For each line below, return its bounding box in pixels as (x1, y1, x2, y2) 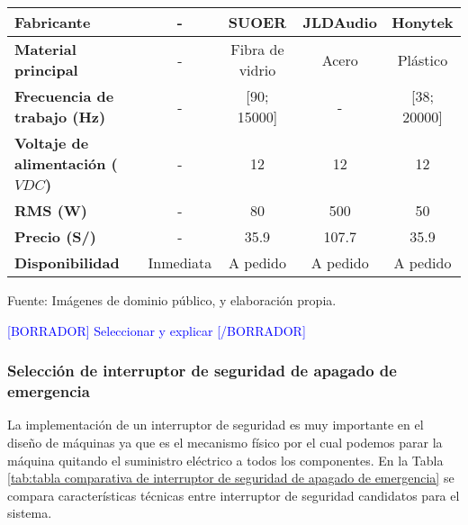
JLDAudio (302, 12, 377, 32)
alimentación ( (14, 153, 118, 174)
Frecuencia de (14, 86, 114, 106)
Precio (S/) (14, 226, 96, 247)
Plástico (397, 49, 448, 70)
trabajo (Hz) (14, 106, 106, 127)
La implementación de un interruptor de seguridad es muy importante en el (7, 415, 424, 434)
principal (14, 59, 78, 80)
